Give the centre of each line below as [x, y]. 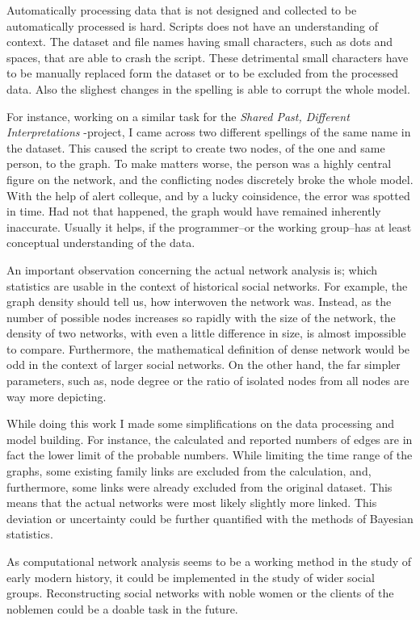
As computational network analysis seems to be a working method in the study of [209, 561]
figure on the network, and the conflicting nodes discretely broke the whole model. [210, 179]
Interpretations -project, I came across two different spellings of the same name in [209, 132]
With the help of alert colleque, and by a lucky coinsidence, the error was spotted [208, 195]
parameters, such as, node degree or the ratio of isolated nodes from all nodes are [208, 381]
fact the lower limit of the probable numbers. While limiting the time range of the [210, 455]
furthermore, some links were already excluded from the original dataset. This [199, 486]
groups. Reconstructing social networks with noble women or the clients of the [200, 593]
